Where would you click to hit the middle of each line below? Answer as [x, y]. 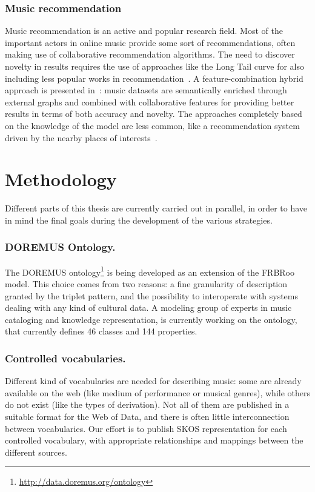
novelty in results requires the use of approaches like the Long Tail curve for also [154, 66]
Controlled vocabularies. [65, 358]
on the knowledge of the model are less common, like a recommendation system [152, 125]
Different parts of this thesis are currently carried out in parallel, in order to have [156, 208]
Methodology [61, 179]
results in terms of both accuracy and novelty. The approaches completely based [154, 114]
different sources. [36, 452]
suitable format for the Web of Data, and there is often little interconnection [147, 416]
